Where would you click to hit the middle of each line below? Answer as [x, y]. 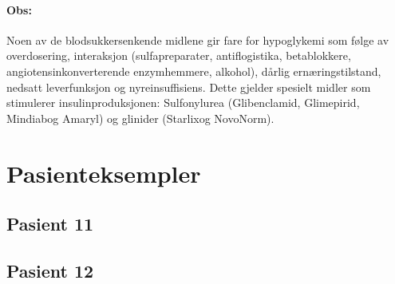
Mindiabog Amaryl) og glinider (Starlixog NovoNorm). [140, 118]
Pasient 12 [50, 270]
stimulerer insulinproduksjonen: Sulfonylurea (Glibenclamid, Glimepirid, [183, 103]
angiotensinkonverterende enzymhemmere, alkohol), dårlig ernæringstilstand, [194, 71]
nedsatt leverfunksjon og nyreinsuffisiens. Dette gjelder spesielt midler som [189, 87]
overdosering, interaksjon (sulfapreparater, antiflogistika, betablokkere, [179, 55]
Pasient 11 [50, 224]
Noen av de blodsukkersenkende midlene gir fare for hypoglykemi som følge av [198, 39]
